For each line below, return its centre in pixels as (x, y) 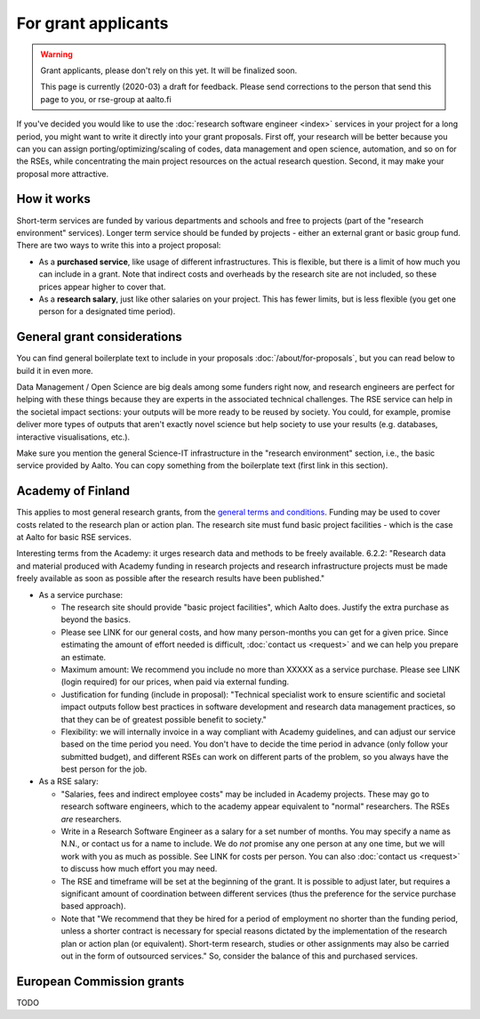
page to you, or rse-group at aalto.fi (106, 99)
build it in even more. (55, 370)
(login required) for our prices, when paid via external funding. (175, 682)
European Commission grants (100, 981)
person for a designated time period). (107, 311)
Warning (56, 54)
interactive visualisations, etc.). (73, 437)
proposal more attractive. (63, 174)
